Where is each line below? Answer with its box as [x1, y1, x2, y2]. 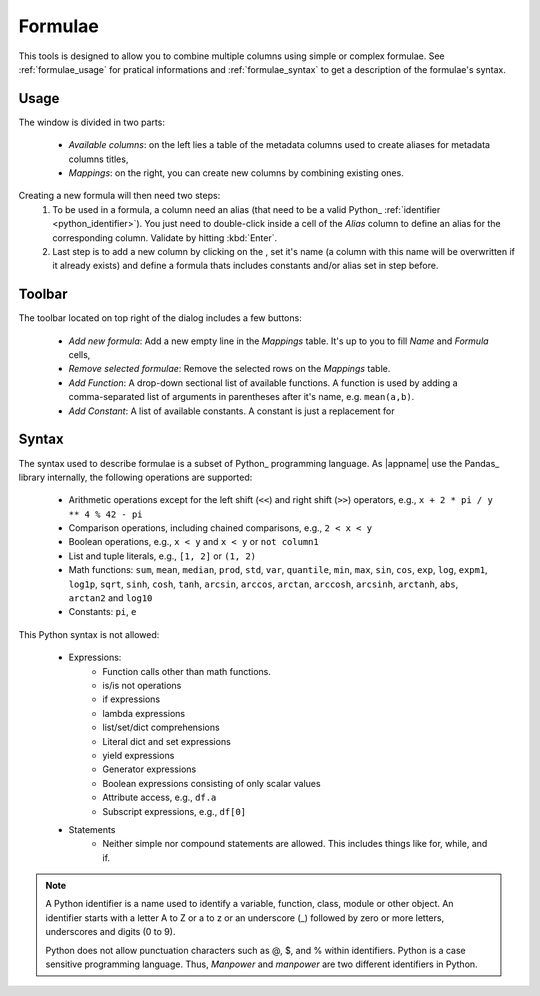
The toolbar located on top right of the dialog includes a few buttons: [18, 312, 302, 324]
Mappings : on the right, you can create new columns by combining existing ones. [68, 167, 404, 179]
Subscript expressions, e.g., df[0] [102, 805, 247, 817]
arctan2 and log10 [68, 592, 153, 604]
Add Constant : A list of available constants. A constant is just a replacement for [68, 405, 395, 417]
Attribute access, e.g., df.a [102, 791, 217, 804]
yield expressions [102, 749, 175, 761]
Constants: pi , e [68, 606, 137, 618]
